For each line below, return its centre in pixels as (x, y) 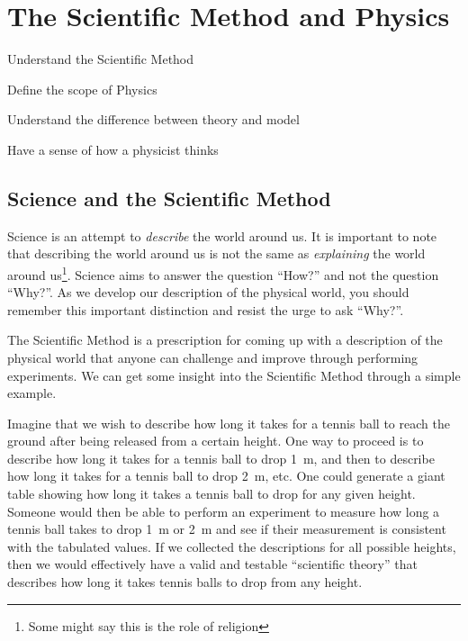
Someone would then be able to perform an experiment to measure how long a (224, 511)
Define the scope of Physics (82, 89)
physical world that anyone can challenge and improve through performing (213, 357)
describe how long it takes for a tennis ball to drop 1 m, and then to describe (221, 458)
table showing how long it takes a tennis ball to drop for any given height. (211, 494)
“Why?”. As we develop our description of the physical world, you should (208, 292)
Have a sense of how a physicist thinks (113, 149)
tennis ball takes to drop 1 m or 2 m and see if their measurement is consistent (227, 529)
